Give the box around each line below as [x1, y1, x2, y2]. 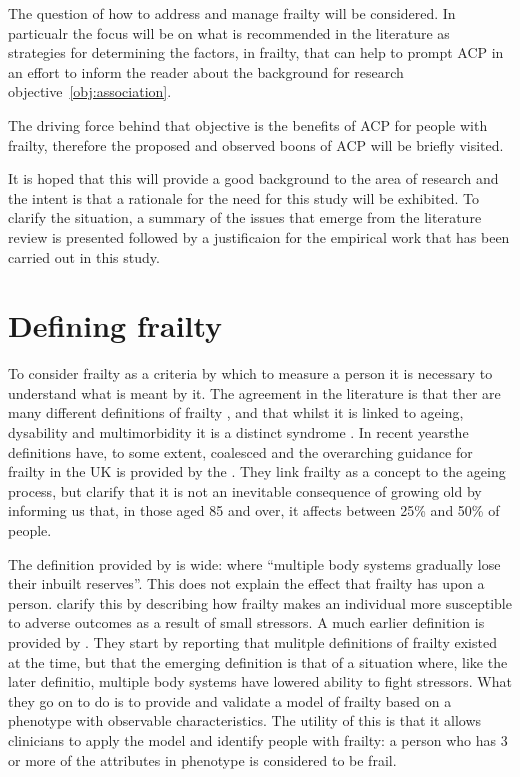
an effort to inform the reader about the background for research [8, 61, 404, 82]
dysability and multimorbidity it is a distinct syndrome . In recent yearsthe [8, 422, 469, 443]
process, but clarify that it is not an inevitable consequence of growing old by [8, 480, 482, 501]
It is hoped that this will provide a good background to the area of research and [8, 168, 499, 189]
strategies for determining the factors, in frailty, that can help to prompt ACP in [8, 42, 504, 63]
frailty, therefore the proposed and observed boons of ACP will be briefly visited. [8, 134, 504, 155]
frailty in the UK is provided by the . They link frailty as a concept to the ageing [8, 461, 506, 482]
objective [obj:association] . [8, 81, 172, 102]
